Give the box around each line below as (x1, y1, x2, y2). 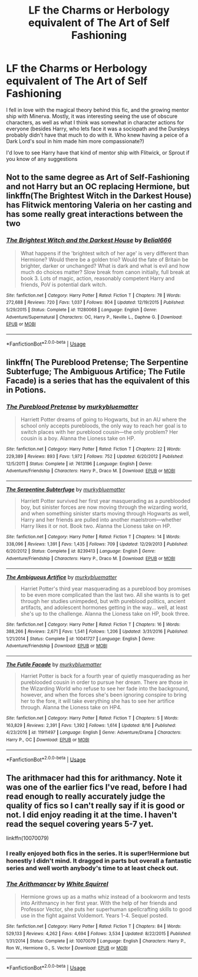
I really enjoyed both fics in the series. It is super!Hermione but (6, 850, 190, 858)
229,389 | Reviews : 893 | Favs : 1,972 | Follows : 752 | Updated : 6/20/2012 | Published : (6, 453, 184, 459)
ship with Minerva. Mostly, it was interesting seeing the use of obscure (6, 113, 178, 120)
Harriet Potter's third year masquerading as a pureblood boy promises (20, 585, 191, 592)
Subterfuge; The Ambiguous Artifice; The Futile (6, 366, 186, 376)
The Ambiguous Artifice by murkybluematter (6, 573, 117, 581)
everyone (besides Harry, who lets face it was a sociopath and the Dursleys (6, 125, 190, 132)
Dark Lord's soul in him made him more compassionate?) (6, 137, 144, 144)
